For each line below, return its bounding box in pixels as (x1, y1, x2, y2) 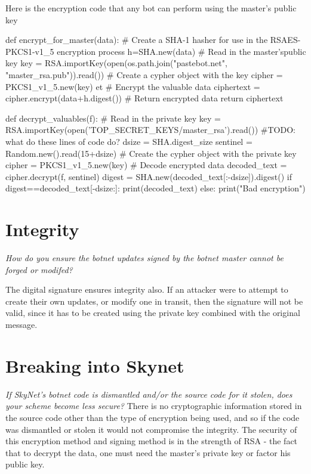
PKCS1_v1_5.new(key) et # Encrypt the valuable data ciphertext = (5, 80, 260, 92)
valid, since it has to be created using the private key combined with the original (5, 306, 300, 319)
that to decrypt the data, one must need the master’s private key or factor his (5, 446, 291, 458)
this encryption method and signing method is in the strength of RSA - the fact (5, 435, 298, 447)
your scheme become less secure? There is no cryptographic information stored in (5, 399, 302, 412)
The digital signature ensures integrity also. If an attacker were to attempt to (5, 283, 288, 296)
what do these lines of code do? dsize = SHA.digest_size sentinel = (5, 135, 253, 147)
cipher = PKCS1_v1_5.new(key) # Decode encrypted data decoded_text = (5, 159, 287, 171)
